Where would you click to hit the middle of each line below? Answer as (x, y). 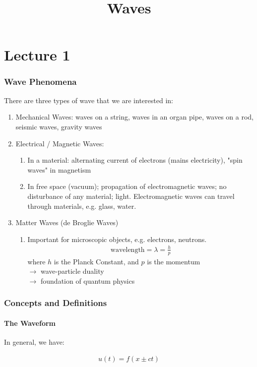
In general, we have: (34, 342)
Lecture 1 (37, 55)
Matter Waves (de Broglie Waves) (67, 222)
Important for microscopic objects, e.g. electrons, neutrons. (117, 239)
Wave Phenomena (40, 82)
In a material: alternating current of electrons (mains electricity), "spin (135, 160)
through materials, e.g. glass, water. (82, 206)
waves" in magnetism (59, 169)
